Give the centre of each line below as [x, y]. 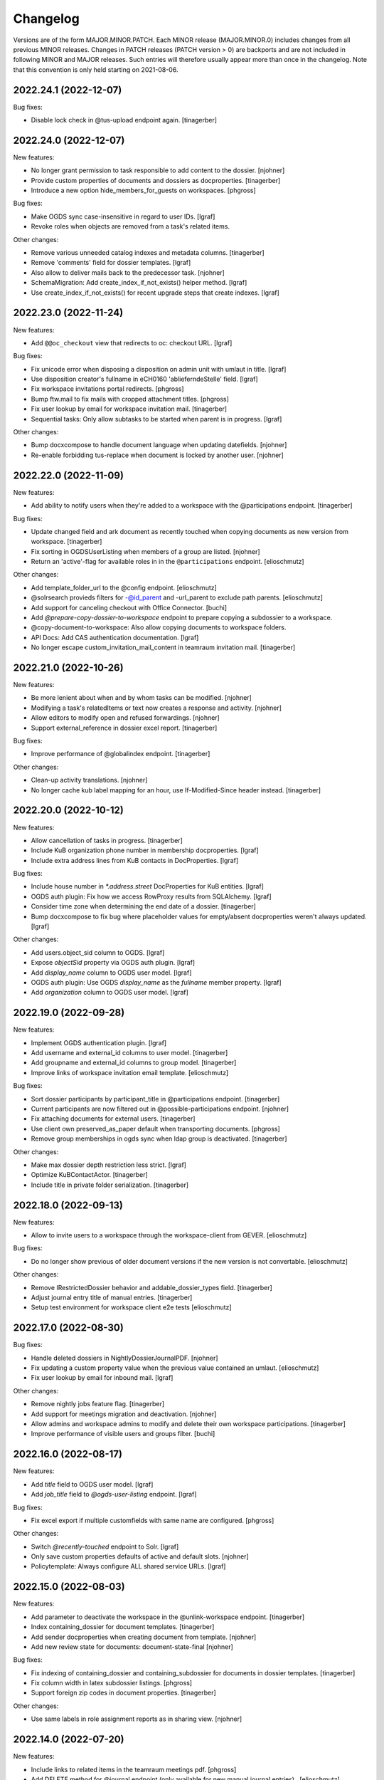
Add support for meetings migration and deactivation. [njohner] [124, 1414]
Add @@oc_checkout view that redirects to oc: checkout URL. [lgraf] [132, 342]
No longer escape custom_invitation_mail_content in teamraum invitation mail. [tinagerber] [163, 647]
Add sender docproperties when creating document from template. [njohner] [144, 1637]
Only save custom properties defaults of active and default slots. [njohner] [140, 1556]
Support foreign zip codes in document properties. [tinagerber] [123, 1693]
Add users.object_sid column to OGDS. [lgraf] [98, 952]
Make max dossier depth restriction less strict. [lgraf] [108, 1165]
